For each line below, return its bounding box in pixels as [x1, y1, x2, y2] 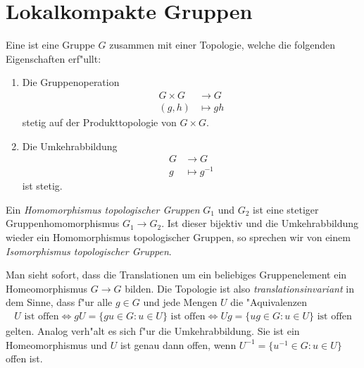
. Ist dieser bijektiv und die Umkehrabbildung [161, 216, 359, 231]
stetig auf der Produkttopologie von [22, 114, 177, 129]
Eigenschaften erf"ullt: [6, 51, 101, 66]
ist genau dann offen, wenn [120, 337, 237, 352]
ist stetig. [22, 178, 63, 193]
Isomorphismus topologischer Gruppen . [6, 243, 172, 258]
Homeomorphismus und [6, 337, 108, 352]
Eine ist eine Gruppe [6, 37, 95, 52]
